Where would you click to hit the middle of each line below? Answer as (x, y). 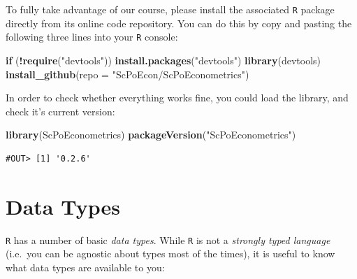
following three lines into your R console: (92, 37)
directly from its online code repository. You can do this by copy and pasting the (179, 23)
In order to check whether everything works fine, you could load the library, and (177, 98)
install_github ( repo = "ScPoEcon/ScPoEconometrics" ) (127, 74)
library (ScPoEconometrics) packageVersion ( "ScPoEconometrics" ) (151, 135)
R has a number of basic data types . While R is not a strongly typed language (168, 239)
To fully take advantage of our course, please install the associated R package (170, 9)
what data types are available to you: (85, 267)
